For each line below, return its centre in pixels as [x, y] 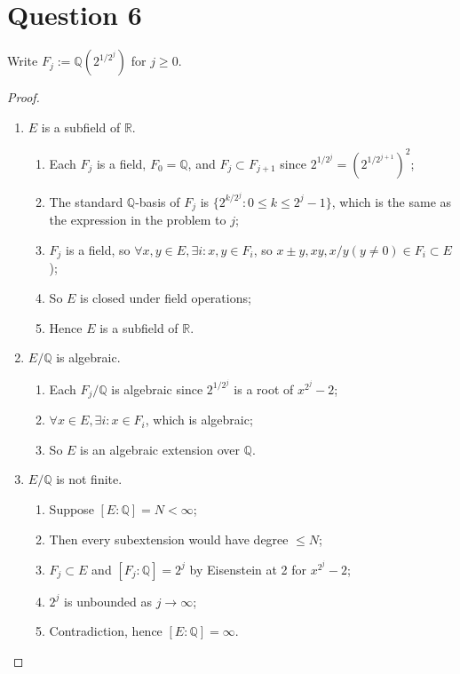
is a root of [264, 389]
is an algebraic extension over [160, 449]
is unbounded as [108, 601]
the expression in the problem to [138, 220]
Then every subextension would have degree [169, 539]
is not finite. [89, 479]
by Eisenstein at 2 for [248, 569]
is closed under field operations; [166, 297]
